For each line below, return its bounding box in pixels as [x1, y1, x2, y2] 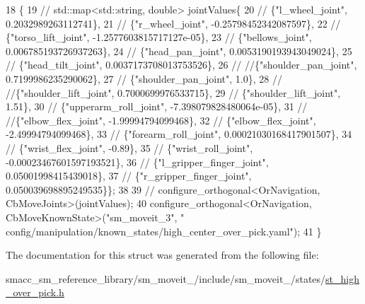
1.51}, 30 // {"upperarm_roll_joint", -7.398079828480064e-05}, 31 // [6, 99, 308, 114]
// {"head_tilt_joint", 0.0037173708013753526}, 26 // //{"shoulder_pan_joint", [6, 57, 357, 72]
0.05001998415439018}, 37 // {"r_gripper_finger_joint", [6, 168, 252, 183]
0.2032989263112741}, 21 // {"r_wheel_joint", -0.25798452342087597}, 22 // [6, 16, 341, 30]
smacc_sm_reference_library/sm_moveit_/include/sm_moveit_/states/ [6, 271, 326, 286]
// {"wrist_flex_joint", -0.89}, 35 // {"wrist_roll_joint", [6, 140, 253, 155]
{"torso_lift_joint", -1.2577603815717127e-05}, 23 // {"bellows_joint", [6, 30, 312, 45]
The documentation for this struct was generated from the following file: [6, 247, 319, 262]
